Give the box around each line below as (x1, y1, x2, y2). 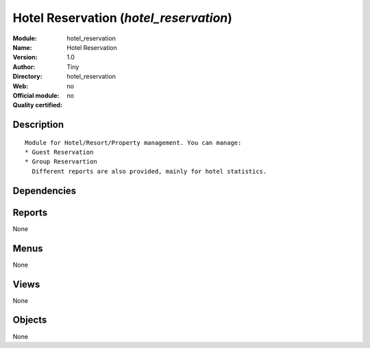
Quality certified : (12, 101, 63, 109)
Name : (12, 43, 32, 51)
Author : (12, 62, 36, 71)
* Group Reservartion (25, 158, 97, 165)
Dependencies (12, 185, 77, 196)
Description (12, 119, 64, 131)
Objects (12, 314, 47, 326)
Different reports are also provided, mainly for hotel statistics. (32, 168, 267, 175)
